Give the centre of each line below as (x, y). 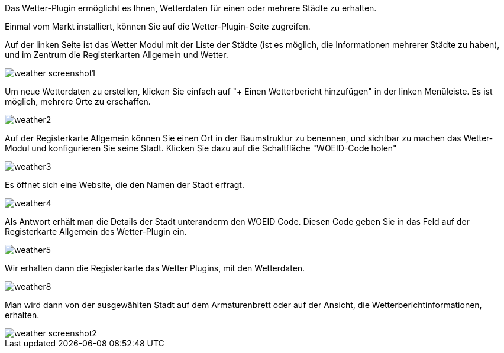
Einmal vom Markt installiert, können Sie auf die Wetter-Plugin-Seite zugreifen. (158, 26)
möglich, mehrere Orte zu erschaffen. (78, 101)
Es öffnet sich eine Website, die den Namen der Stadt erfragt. (125, 185)
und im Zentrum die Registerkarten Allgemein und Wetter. (117, 55)
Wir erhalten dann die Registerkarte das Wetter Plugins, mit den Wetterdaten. (155, 268)
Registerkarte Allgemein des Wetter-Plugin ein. (96, 231)
